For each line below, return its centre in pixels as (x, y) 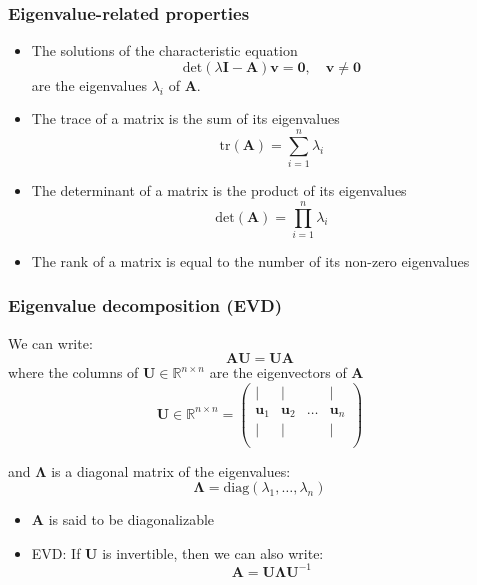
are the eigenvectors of (278, 372)
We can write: (50, 342)
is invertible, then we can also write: (213, 552)
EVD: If (56, 552)
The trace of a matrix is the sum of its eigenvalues (185, 118)
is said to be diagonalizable (131, 519)
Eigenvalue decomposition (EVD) (145, 305)
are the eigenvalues (89, 84)
